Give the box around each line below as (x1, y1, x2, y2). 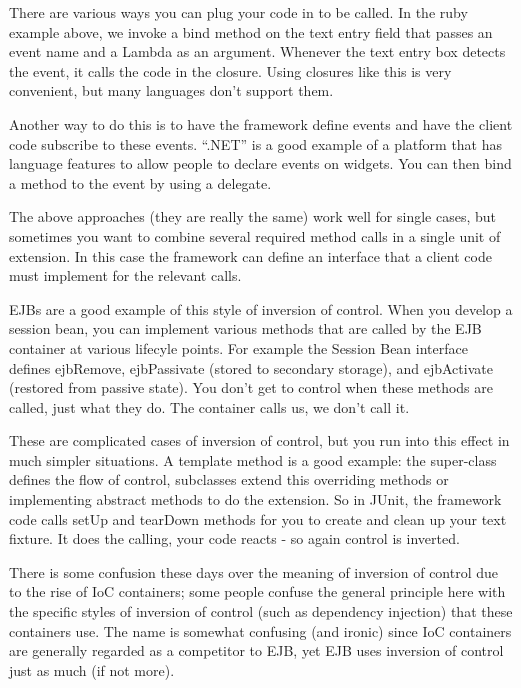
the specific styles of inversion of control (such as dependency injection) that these (9, 601, 513, 622)
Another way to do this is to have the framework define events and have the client (9, 113, 513, 134)
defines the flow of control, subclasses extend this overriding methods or (9, 469, 449, 490)
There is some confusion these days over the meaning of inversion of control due (9, 561, 499, 582)
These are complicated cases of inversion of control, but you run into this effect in (9, 430, 510, 451)
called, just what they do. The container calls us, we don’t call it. (9, 396, 410, 417)
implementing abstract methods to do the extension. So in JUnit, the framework (9, 489, 502, 510)
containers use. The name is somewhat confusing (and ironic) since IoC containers (9, 620, 512, 641)
